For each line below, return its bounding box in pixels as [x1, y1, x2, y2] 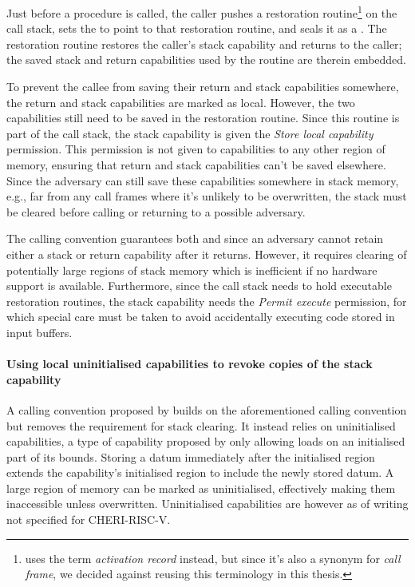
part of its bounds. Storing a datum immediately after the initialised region [6, 448, 375, 465]
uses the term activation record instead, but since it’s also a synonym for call [25, 549, 401, 566]
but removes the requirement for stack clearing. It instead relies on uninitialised [6, 417, 396, 434]
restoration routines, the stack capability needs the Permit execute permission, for [6, 292, 407, 309]
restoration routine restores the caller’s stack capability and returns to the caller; [6, 35, 402, 52]
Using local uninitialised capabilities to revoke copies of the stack [6, 355, 373, 372]
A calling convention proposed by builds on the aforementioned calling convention [6, 401, 407, 418]
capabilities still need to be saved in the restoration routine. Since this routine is [6, 109, 400, 126]
